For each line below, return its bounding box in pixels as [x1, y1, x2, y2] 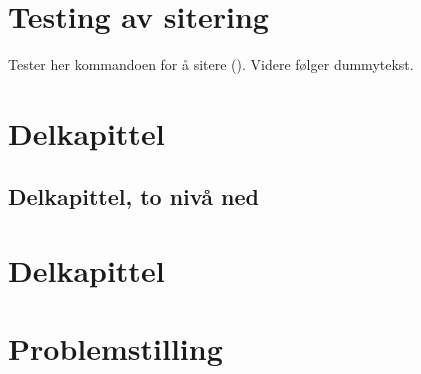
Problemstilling [8, 328, 223, 369]
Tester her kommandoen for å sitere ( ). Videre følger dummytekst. [8, 54, 414, 75]
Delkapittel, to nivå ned [8, 181, 259, 212]
